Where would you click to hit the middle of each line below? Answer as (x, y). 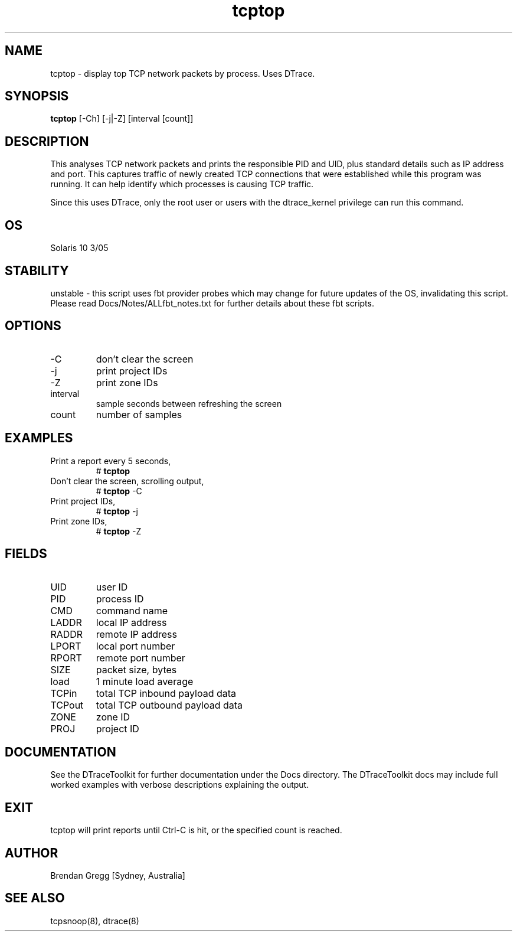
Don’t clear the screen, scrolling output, (127, 481)
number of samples (139, 414)
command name (132, 610)
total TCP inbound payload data (166, 693)
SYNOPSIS (37, 96)
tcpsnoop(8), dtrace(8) (95, 921)
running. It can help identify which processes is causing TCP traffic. (182, 184)
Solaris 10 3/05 (79, 248)
